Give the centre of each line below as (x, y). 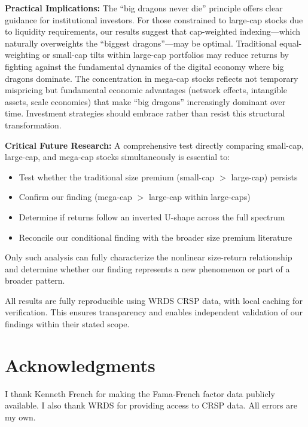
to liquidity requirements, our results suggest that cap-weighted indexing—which (153, 31)
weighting (22, 55)
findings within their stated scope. (67, 324)
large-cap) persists (264, 176)
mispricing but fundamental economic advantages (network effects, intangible (146, 90)
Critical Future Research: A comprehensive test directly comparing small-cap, (154, 145)
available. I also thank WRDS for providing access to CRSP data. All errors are (151, 405)
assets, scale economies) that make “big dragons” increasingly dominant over (145, 101)
